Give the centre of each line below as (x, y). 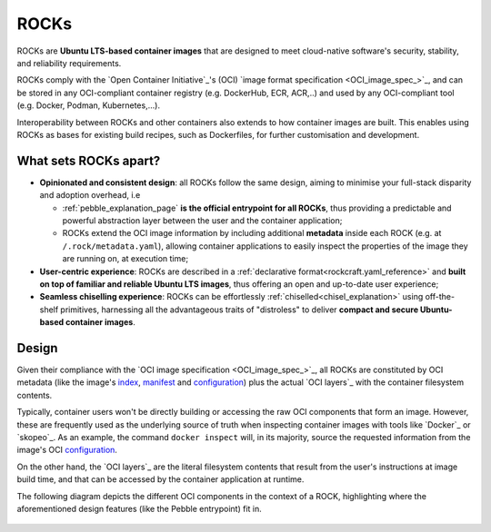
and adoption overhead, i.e (90, 195)
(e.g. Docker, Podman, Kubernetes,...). (89, 105)
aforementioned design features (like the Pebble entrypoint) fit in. (140, 508)
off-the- (440, 297)
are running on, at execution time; (125, 259)
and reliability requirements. (69, 63)
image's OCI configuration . (67, 450)
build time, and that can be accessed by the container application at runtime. (160, 479)
